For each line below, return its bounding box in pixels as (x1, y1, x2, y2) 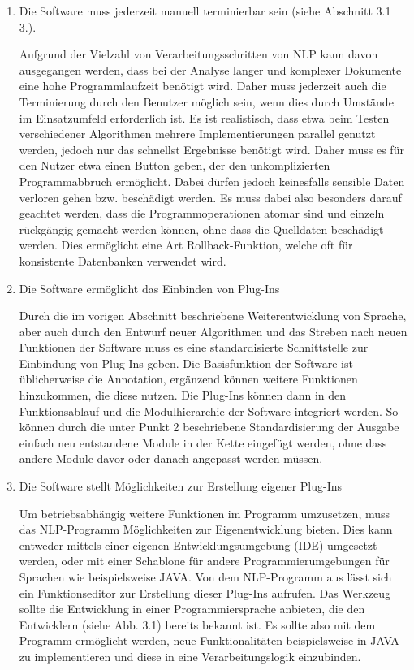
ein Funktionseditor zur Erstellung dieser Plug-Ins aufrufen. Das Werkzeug (19, 584, 391, 601)
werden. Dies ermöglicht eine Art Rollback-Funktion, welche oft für (19, 236, 353, 253)
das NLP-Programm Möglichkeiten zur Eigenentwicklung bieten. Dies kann (19, 521, 393, 538)
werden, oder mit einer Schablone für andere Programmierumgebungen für (19, 552, 390, 569)
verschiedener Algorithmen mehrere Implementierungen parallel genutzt (19, 125, 376, 142)
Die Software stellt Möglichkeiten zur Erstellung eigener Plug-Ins (19, 478, 343, 495)
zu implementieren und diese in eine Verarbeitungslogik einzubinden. (19, 647, 361, 664)
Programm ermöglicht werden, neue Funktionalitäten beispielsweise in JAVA (19, 632, 399, 649)
